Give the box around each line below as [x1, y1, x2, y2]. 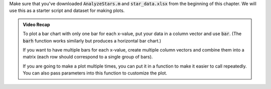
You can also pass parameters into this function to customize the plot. [23, 70, 168, 76]
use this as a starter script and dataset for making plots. [9, 7, 125, 13]
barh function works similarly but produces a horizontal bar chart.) [23, 37, 162, 43]
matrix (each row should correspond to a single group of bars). [23, 54, 153, 60]
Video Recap [23, 21, 50, 27]
